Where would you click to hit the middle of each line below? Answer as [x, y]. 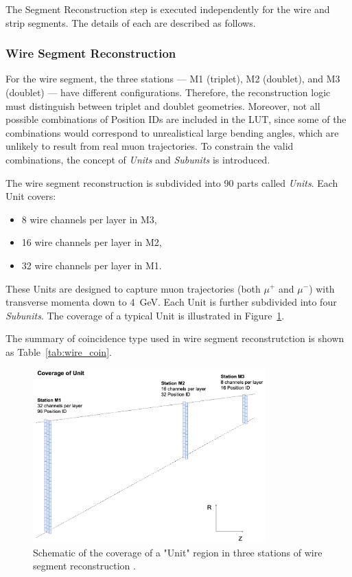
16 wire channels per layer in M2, [92, 242]
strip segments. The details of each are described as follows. [131, 22]
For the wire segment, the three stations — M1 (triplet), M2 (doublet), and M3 [173, 79]
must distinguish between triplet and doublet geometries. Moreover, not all [163, 105]
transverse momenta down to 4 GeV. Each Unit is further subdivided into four [171, 302]
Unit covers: [31, 196]
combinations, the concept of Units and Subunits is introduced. [138, 159]
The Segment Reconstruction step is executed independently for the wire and [168, 9]
